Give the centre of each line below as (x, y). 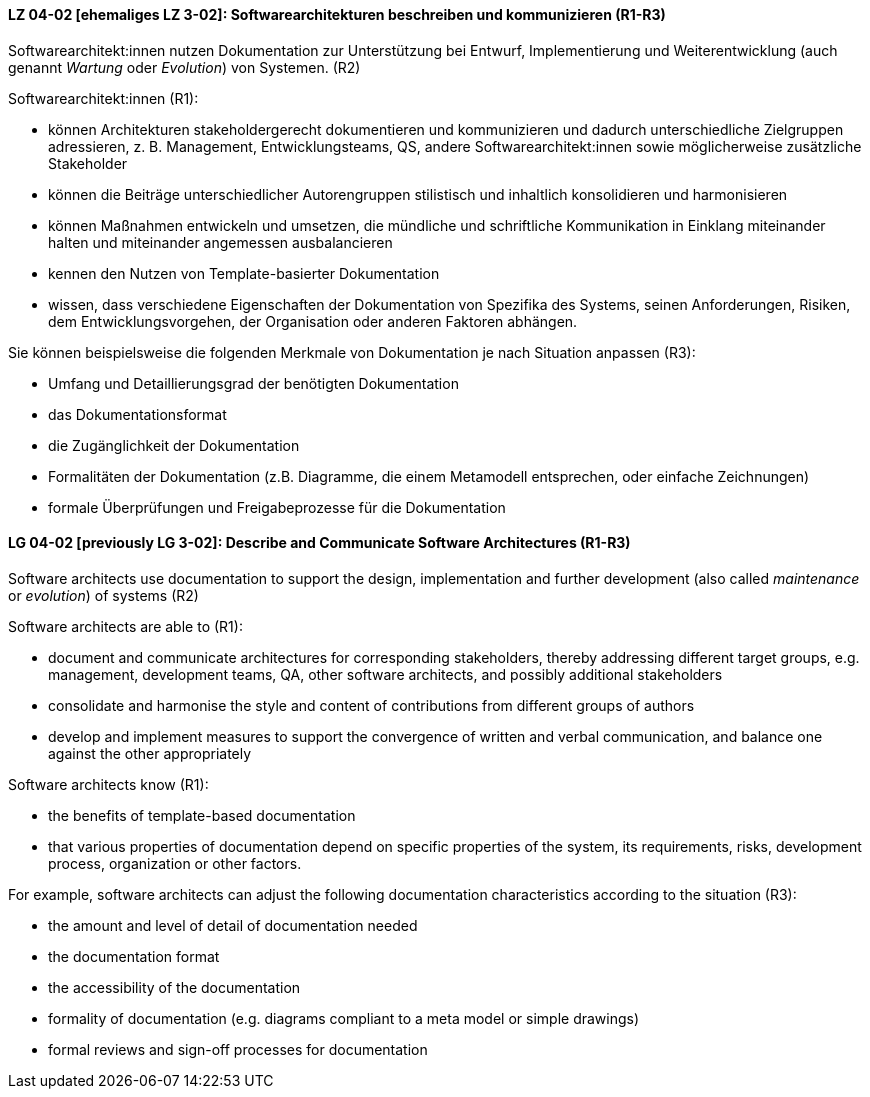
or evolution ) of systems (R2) (103, 595)
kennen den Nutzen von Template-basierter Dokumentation (244, 273)
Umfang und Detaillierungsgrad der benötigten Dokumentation (253, 383)
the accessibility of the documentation (174, 987)
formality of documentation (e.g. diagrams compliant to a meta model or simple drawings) (344, 1018)
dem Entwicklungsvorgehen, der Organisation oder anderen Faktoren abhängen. (313, 321)
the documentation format (134, 956)
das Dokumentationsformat (137, 414)
